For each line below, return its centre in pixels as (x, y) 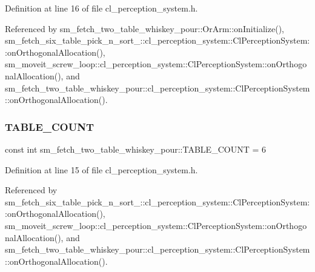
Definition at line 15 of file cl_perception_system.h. (101, 169)
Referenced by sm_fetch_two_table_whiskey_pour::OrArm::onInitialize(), (144, 28)
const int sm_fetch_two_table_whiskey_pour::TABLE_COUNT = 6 (135, 149)
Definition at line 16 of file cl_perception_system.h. (101, 8)
